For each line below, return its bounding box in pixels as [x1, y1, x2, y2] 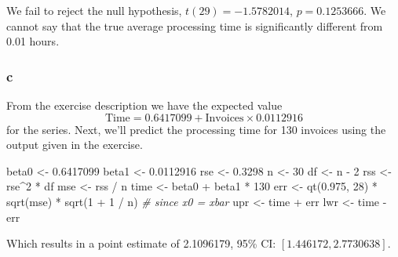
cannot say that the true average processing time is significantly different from [6, 17, 383, 34]
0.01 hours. [6, 33, 60, 49]
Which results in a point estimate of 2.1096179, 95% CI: [6, 235, 276, 252]
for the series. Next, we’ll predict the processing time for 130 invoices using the [6, 121, 386, 137]
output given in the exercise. [6, 136, 143, 153]
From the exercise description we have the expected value [6, 97, 283, 113]
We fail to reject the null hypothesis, [6, 2, 182, 18]
